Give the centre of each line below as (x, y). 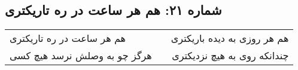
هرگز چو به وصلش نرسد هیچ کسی (81, 56)
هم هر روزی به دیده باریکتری (230, 38)
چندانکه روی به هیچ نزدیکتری (230, 56)
